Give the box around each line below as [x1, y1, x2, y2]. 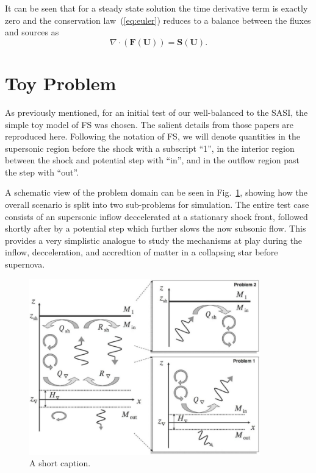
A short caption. [29, 457, 91, 469]
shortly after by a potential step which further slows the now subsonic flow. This [5, 222, 306, 235]
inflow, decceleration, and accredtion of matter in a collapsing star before [5, 246, 278, 258]
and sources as [5, 26, 59, 38]
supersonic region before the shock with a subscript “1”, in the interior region [5, 141, 295, 154]
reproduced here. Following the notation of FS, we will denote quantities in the [5, 130, 301, 143]
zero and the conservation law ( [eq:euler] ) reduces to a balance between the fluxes [5, 13, 311, 26]
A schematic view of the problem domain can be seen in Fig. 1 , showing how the [5, 186, 307, 199]
